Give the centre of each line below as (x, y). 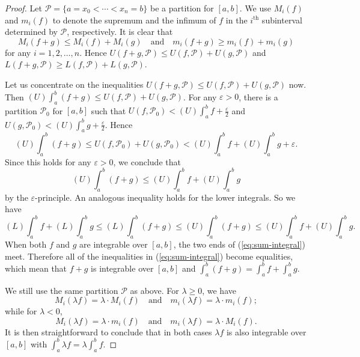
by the (17, 197)
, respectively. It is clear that (120, 32)
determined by (31, 32)
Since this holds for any (48, 161)
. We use (255, 8)
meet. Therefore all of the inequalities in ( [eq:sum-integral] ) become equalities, (149, 256)
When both (26, 244)
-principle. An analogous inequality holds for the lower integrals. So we (165, 197)
